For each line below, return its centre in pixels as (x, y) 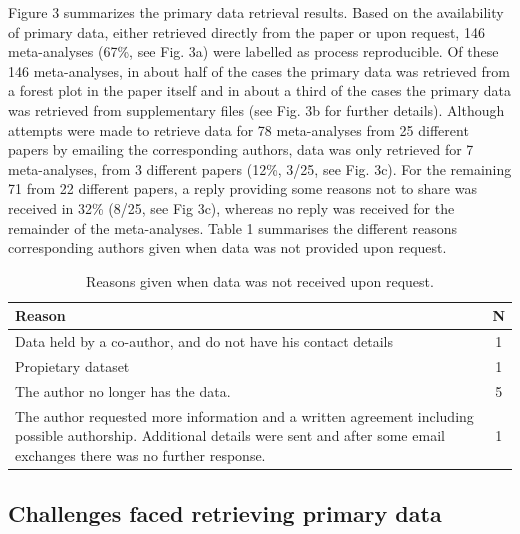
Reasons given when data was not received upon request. (260, 280)
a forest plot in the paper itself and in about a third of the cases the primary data (259, 90)
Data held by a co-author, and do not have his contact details (204, 341)
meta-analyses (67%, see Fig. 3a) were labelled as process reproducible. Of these (253, 51)
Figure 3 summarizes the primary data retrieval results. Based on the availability (256, 12)
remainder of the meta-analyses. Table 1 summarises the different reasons (233, 227)
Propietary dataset (72, 366)
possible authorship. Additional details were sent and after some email (230, 435)
